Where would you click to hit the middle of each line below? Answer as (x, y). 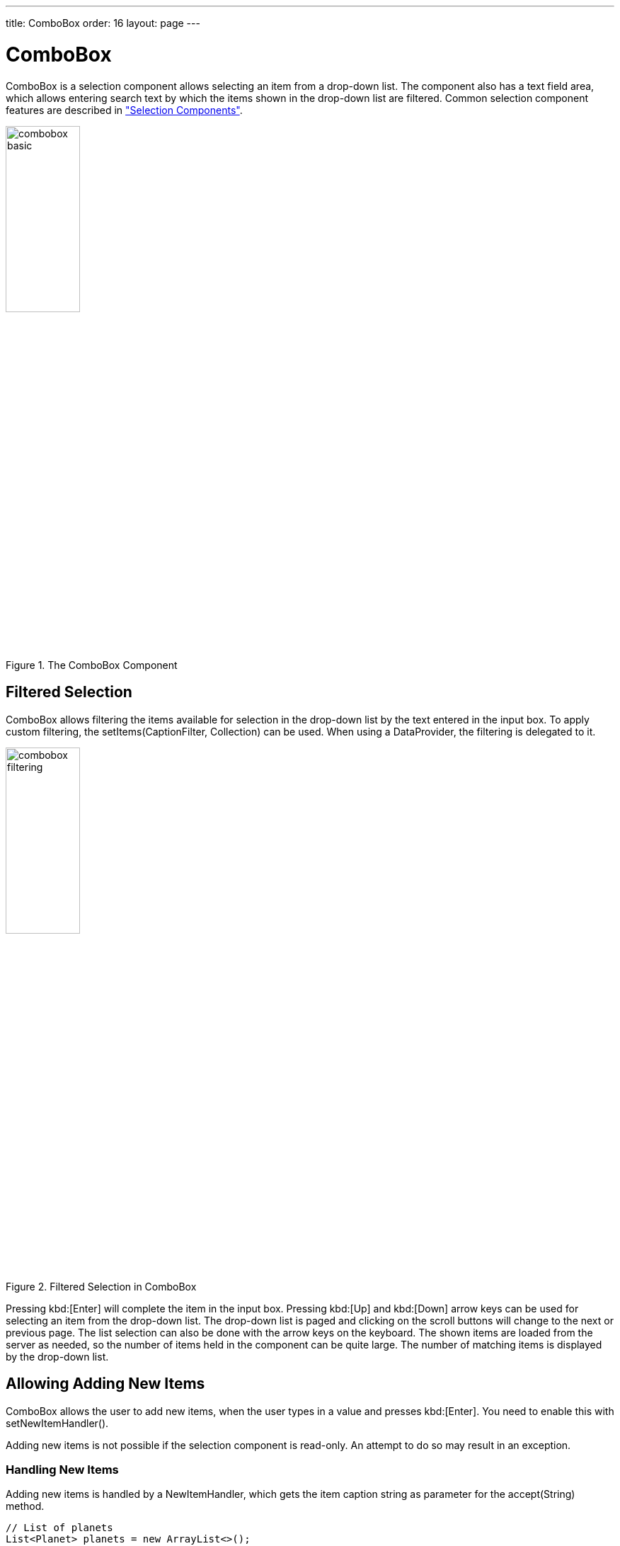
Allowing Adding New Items (105, 1384)
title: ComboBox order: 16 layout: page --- (103, 23)
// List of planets (59, 1528)
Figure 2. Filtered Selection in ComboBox (101, 1286)
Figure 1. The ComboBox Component (92, 665)
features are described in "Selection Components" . (124, 110)
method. (25, 1506)
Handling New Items (62, 1469)
